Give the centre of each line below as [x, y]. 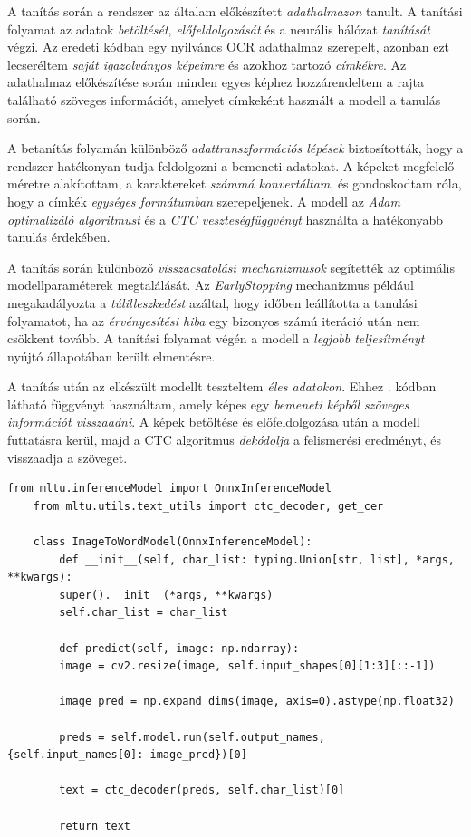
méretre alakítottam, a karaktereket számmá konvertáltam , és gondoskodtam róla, [235, 183]
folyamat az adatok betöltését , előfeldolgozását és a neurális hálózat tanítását [219, 29]
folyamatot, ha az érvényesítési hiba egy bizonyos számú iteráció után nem [214, 320]
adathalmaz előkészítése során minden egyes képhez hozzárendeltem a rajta [216, 82]
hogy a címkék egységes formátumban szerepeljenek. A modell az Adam [204, 201]
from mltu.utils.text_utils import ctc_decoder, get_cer [208, 506]
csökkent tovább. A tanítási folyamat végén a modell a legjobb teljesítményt [216, 338]
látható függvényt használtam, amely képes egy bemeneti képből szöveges [208, 404]
